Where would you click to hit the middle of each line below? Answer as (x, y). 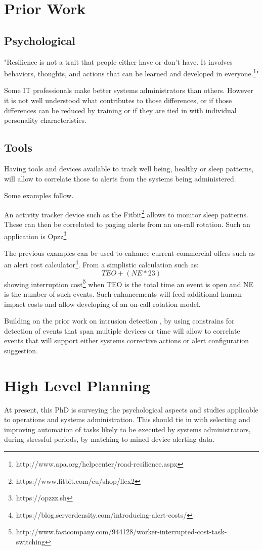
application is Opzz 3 (35, 235)
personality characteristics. (45, 120)
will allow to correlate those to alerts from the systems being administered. (120, 178)
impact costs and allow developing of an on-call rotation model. (102, 304)
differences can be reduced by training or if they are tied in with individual (120, 110)
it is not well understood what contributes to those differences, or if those (118, 100)
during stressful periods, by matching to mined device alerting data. (109, 439)
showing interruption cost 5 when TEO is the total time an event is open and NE (129, 283)
